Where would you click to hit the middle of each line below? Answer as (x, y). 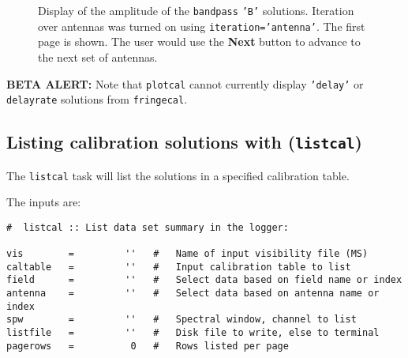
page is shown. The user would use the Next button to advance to (199, 41)
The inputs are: (44, 202)
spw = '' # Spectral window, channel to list (182, 320)
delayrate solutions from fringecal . (97, 99)
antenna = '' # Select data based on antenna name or (193, 294)
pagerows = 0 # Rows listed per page (148, 346)
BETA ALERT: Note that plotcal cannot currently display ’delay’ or (185, 83)
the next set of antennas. (98, 57)
